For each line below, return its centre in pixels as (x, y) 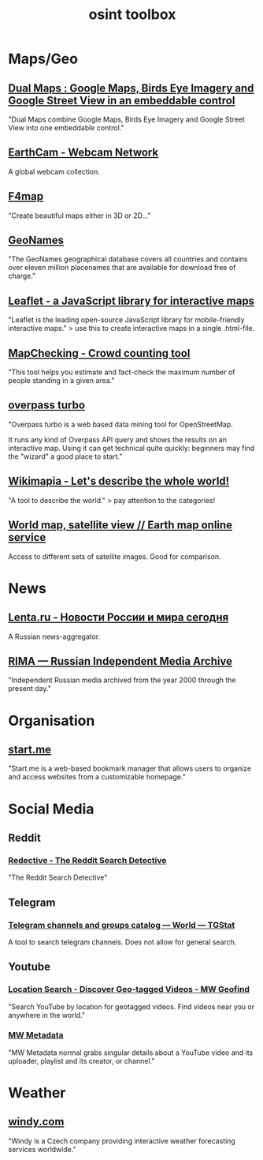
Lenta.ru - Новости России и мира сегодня (119, 618)
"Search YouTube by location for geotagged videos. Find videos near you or (131, 1006)
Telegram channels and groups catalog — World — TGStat (122, 925)
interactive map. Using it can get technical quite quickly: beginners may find (131, 448)
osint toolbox (132, 15)
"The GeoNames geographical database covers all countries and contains (128, 259)
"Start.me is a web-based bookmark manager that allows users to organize (130, 768)
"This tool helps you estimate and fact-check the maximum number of (122, 372)
